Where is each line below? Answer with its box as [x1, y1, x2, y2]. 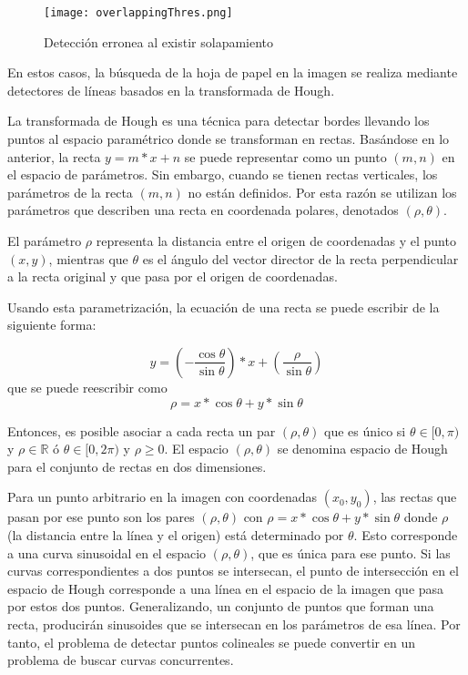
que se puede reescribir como [7, 377, 168, 396]
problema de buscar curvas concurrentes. [7, 650, 234, 670]
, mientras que [48, 249, 128, 268]
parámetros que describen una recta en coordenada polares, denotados [7, 200, 399, 220]
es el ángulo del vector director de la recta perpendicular [142, 249, 459, 268]
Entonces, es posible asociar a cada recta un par [7, 421, 276, 440]
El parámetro [7, 231, 82, 250]
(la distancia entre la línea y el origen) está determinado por [7, 525, 344, 544]
